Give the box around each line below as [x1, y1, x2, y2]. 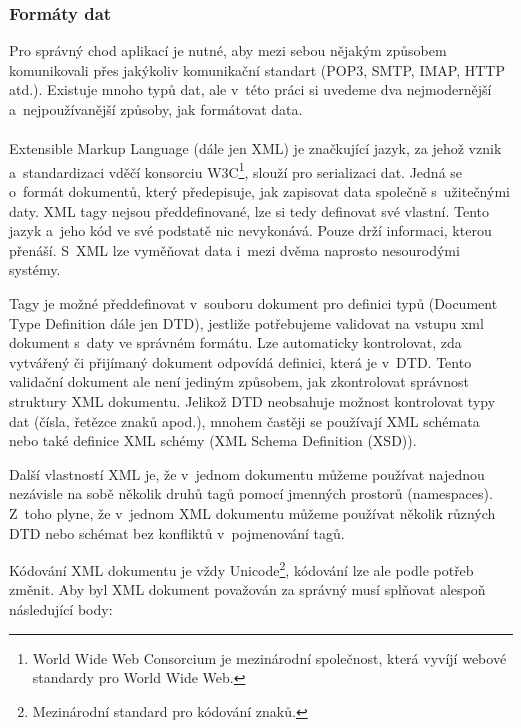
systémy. [9, 259, 61, 280]
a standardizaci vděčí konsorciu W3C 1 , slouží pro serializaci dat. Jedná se [9, 158, 463, 182]
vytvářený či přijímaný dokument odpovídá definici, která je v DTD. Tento [9, 351, 472, 372]
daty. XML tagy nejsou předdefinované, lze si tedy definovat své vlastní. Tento [9, 200, 490, 221]
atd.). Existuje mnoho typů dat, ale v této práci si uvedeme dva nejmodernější [9, 79, 492, 100]
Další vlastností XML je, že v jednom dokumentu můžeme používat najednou [9, 463, 485, 484]
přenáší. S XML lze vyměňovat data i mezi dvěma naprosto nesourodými [9, 239, 460, 260]
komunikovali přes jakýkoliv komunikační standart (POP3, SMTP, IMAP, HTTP [9, 59, 505, 80]
